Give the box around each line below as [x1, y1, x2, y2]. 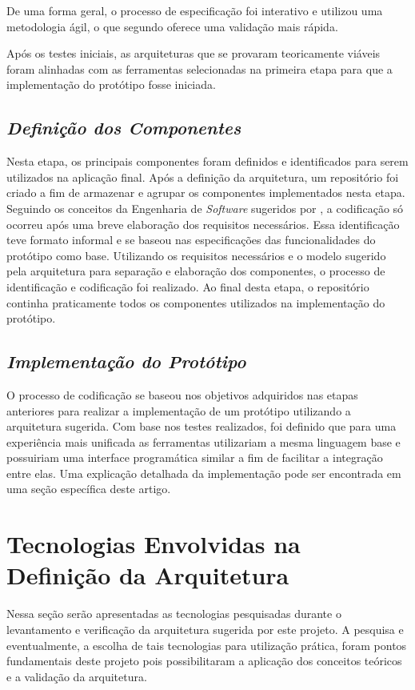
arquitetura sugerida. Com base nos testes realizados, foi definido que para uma [6, 418, 397, 435]
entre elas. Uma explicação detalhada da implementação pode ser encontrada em [6, 464, 401, 481]
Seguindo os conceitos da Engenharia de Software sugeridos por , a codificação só [6, 199, 404, 216]
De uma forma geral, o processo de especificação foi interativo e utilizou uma [6, 2, 383, 18]
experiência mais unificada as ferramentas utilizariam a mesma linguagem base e [6, 433, 401, 450]
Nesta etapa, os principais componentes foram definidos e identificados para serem [6, 153, 409, 170]
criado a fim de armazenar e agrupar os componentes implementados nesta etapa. [6, 184, 405, 201]
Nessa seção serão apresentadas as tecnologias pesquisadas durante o [6, 605, 341, 622]
